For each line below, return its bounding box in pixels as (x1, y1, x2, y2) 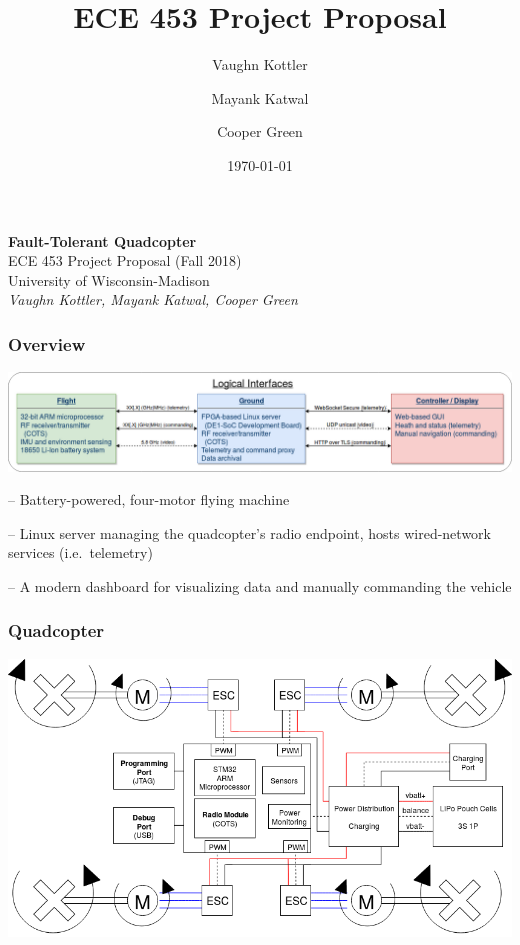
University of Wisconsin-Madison (8, 269, 210, 290)
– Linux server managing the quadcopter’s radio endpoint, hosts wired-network (8, 522, 491, 543)
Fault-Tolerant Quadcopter (8, 230, 197, 251)
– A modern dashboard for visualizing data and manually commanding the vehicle (8, 575, 512, 596)
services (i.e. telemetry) (8, 542, 153, 563)
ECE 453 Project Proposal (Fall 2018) (8, 250, 242, 271)
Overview (8, 331, 86, 356)
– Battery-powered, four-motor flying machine (8, 489, 290, 510)
